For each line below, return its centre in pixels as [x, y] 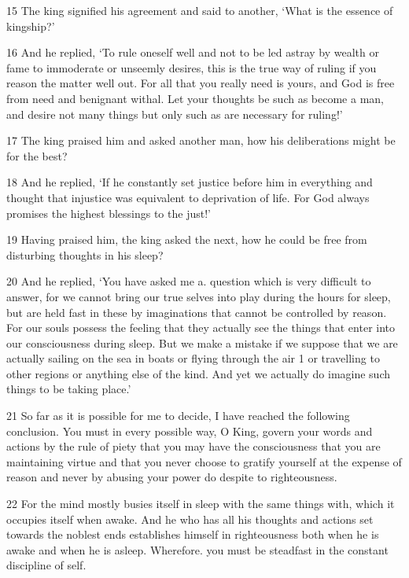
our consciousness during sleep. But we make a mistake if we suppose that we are [202, 342]
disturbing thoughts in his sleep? [85, 254]
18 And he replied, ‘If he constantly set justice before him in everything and [190, 182]
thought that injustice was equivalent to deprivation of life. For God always [188, 197]
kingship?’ [31, 26]
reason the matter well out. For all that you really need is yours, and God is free [201, 83]
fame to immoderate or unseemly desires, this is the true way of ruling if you [192, 67]
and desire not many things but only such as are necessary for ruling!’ [175, 114]
